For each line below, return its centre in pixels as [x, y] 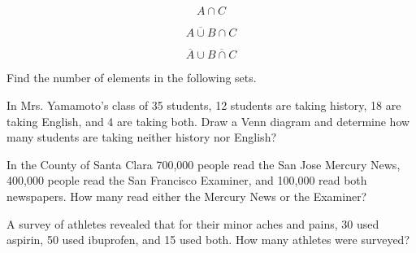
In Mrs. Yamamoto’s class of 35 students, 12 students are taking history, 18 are [204, 105]
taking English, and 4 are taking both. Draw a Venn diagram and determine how [208, 121]
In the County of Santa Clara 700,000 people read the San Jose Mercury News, [204, 164]
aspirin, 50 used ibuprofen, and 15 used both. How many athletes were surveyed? [208, 240]
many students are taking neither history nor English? [142, 137]
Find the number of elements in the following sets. [132, 78]
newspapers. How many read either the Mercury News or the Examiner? [187, 196]
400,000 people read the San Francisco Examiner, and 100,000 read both [187, 180]
